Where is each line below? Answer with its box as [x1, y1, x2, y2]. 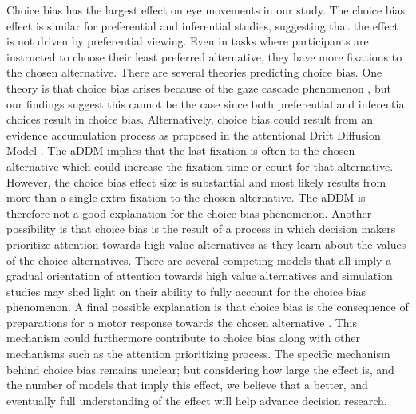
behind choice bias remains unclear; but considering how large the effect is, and [6, 361, 394, 377]
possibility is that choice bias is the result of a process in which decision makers [6, 220, 396, 237]
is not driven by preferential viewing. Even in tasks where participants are [6, 33, 369, 49]
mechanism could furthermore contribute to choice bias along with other [6, 329, 360, 346]
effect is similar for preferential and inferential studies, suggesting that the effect [6, 17, 399, 34]
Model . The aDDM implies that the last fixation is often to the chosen [6, 142, 355, 159]
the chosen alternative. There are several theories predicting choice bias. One [6, 64, 382, 81]
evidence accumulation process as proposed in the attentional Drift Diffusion [6, 126, 381, 143]
